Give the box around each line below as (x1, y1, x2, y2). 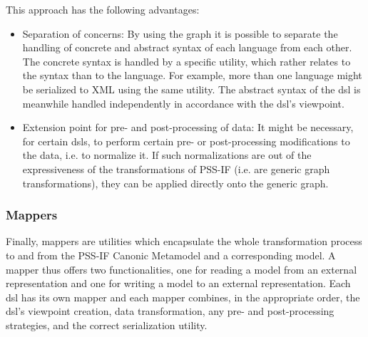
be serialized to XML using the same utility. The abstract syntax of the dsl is (22, 81, 361, 96)
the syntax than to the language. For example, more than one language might (22, 68, 362, 83)
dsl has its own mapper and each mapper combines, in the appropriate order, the (6, 289, 360, 304)
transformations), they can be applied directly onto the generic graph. (22, 175, 329, 190)
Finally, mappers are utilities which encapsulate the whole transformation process (6, 234, 362, 249)
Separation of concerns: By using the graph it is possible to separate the (22, 26, 338, 41)
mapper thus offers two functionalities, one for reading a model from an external (6, 261, 357, 276)
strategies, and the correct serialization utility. (6, 317, 208, 332)
